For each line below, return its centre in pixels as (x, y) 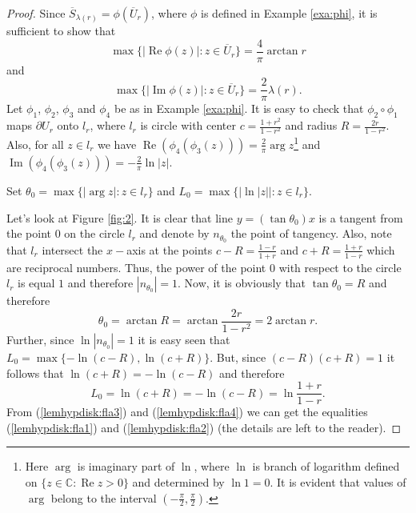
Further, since (40, 340)
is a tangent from (361, 217)
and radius (311, 125)
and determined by (178, 482)
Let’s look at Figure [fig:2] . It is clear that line (120, 217)
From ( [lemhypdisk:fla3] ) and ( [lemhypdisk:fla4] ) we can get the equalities (187, 412)
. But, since (238, 357)
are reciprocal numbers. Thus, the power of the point (136, 267)
